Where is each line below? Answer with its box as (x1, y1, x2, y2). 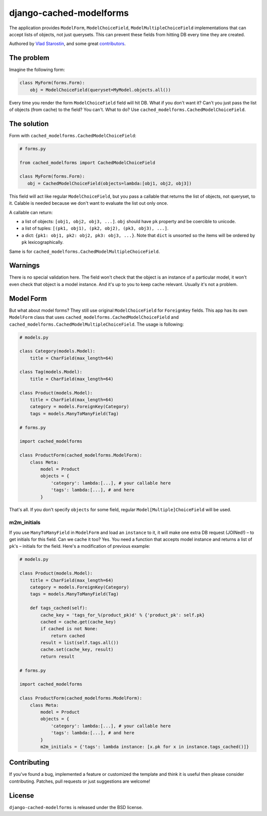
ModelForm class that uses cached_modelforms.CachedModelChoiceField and (9, 314, 179, 320)
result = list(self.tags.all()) (40, 640, 119, 645)
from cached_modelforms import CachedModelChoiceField (19, 160, 155, 166)
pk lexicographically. (21, 239, 64, 245)
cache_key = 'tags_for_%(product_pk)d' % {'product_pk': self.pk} (40, 612, 205, 618)
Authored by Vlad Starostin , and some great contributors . (9, 41, 126, 47)
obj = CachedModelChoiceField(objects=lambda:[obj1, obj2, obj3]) (27, 180, 192, 186)
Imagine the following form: (9, 67, 65, 73)
